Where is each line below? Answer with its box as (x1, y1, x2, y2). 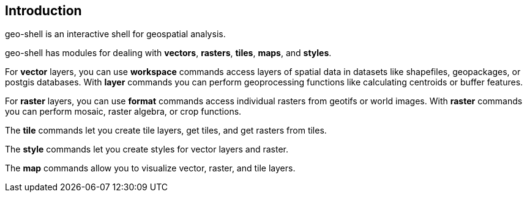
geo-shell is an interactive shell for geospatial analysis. (5, 29, 226, 40)
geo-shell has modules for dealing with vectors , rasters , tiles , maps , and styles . (5, 48, 332, 59)
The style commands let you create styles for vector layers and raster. (5, 144, 289, 155)
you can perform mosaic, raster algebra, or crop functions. (5, 106, 242, 117)
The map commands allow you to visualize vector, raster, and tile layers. (5, 163, 296, 174)
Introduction (5, 3, 82, 18)
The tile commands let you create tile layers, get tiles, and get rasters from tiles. (5, 125, 327, 136)
